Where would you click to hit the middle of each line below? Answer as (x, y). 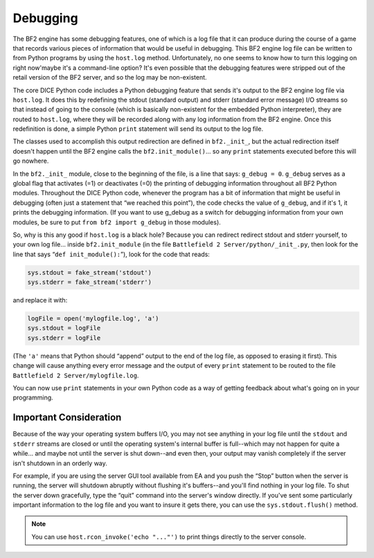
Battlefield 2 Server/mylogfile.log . (76, 375)
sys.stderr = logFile (64, 338)
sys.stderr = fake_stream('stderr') (90, 282)
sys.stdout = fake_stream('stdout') (90, 272)
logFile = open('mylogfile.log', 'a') (93, 319)
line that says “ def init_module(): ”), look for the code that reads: (112, 254)
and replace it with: (40, 300)
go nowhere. (31, 161)
